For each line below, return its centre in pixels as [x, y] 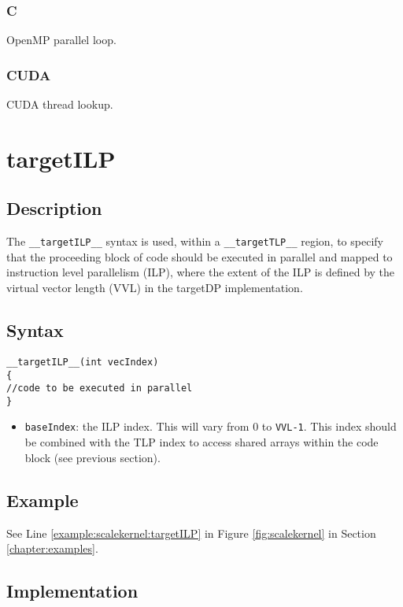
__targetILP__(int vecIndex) [83, 362]
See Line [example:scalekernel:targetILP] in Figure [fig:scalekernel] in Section [191, 533]
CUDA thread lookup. [60, 104]
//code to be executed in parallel [100, 389]
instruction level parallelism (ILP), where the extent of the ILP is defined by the [201, 272]
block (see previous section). [92, 457]
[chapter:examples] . [52, 548]
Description [54, 208]
